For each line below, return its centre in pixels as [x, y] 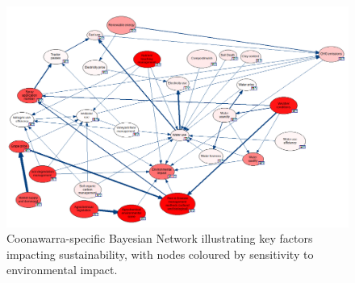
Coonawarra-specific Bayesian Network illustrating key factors [160, 238]
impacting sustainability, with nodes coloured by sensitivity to [160, 254]
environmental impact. [62, 270]
